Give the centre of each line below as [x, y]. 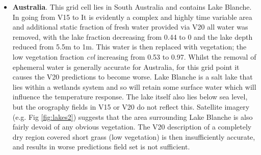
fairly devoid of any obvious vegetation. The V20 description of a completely [132, 127]
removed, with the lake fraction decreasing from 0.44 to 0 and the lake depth [133, 36]
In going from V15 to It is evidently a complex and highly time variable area [132, 17]
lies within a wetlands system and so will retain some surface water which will [134, 86]
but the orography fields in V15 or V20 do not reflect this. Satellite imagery [131, 106]
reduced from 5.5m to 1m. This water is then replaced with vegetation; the [129, 47]
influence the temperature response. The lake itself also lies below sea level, [130, 97]
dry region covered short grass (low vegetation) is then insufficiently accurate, [134, 136]
